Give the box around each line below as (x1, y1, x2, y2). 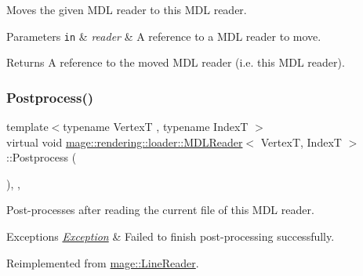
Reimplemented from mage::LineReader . (6, 254, 199, 271)
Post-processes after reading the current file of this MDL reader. (6, 202, 314, 218)
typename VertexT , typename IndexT (63, 118, 249, 135)
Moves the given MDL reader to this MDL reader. (6, 2, 247, 17)
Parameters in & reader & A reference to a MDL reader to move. (6, 27, 321, 44)
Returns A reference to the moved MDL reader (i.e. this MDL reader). (6, 54, 345, 71)
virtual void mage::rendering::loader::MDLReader (6, 133, 243, 150)
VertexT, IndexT (260, 133, 342, 150)
